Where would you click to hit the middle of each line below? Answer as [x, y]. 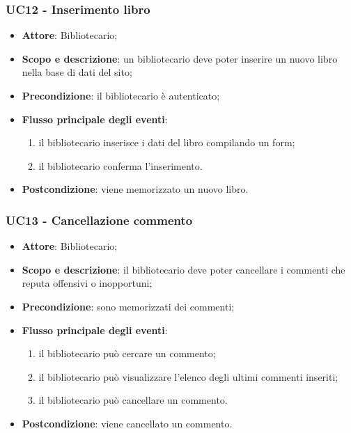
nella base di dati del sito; [77, 72]
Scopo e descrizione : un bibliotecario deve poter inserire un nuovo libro [180, 58]
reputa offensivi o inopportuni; [87, 283]
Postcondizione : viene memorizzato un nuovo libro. [135, 189]
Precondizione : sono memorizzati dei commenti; [128, 306]
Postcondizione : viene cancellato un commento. [127, 423]
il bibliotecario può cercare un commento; [127, 353]
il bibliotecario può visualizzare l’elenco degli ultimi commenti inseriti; [188, 376]
